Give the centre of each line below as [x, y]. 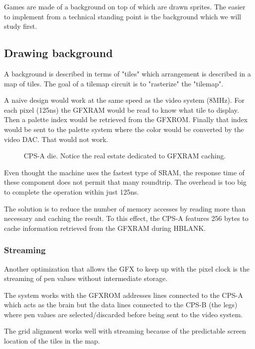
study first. [21, 26]
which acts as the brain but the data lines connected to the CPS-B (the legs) [121, 305]
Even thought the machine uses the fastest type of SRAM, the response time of [124, 172]
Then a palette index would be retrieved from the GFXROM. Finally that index [126, 119]
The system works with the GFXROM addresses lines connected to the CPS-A [124, 295]
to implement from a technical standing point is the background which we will [123, 16]
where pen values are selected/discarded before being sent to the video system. [124, 314]
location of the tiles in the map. [52, 341]
